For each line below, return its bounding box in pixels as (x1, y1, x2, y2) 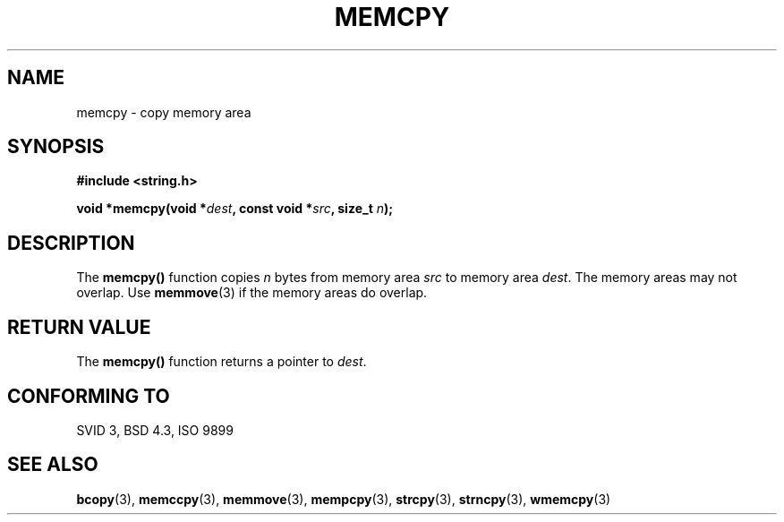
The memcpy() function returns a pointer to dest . (76, 354, 367, 370)
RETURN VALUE (7, 315, 151, 338)
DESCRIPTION (7, 231, 135, 254)
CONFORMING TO (7, 384, 170, 407)
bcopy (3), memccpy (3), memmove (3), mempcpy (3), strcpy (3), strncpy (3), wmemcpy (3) (76, 491, 611, 507)
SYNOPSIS (7, 135, 105, 158)
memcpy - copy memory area (76, 104, 251, 120)
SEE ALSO (7, 453, 98, 476)
